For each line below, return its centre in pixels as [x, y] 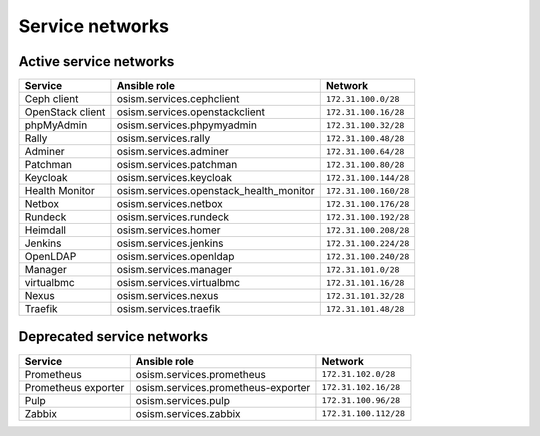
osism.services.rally [163, 138]
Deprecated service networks [113, 336]
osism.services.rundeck [173, 217]
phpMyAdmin [56, 125]
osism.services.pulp [182, 400]
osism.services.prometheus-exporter [223, 387]
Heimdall [45, 230]
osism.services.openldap [175, 257]
